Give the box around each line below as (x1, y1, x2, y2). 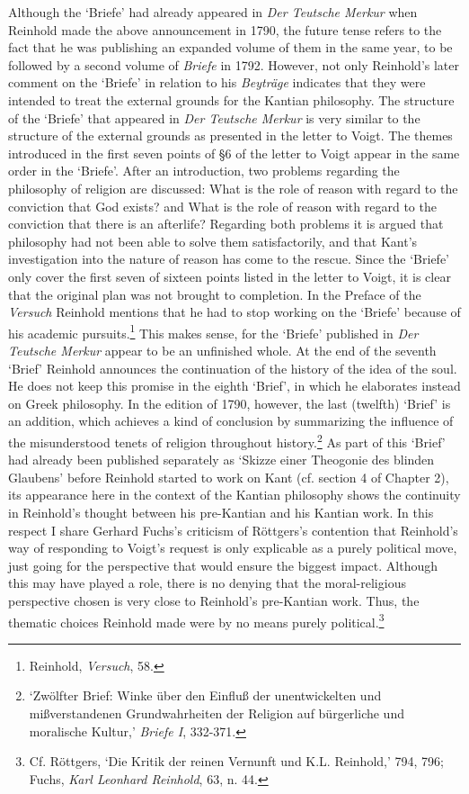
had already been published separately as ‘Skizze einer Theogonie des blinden (8, 450, 435, 469)
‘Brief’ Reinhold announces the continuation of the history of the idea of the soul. (8, 358, 457, 377)
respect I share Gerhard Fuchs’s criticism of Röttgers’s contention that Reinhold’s (8, 520, 458, 539)
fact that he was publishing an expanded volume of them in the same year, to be (8, 38, 453, 57)
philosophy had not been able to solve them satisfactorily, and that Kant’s (8, 231, 418, 250)
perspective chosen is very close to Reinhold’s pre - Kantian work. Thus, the (8, 591, 420, 609)
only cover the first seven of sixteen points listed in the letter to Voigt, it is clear (8, 266, 451, 285)
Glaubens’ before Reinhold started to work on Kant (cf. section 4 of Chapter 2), (8, 467, 449, 486)
